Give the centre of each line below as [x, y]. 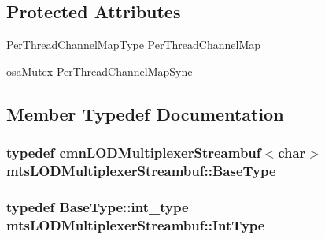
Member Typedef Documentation [145, 113]
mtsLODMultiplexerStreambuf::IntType [136, 224]
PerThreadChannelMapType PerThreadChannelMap [134, 45]
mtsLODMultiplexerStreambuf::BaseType [141, 171]
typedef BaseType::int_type [98, 206]
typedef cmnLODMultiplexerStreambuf [134, 153]
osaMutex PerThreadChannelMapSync [100, 71]
